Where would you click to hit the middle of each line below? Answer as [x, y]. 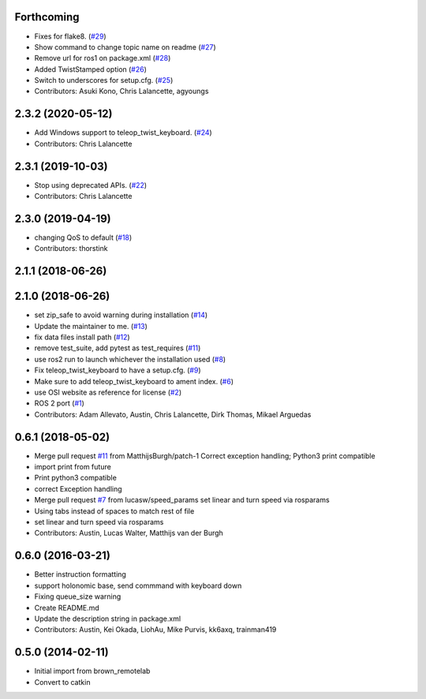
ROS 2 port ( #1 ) [59, 403]
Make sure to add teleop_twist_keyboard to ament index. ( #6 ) [134, 381]
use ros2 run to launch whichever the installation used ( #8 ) [130, 359]
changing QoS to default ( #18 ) [83, 237]
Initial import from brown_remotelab [92, 671]
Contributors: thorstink [71, 249]
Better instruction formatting [80, 574]
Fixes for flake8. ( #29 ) [70, 36]
